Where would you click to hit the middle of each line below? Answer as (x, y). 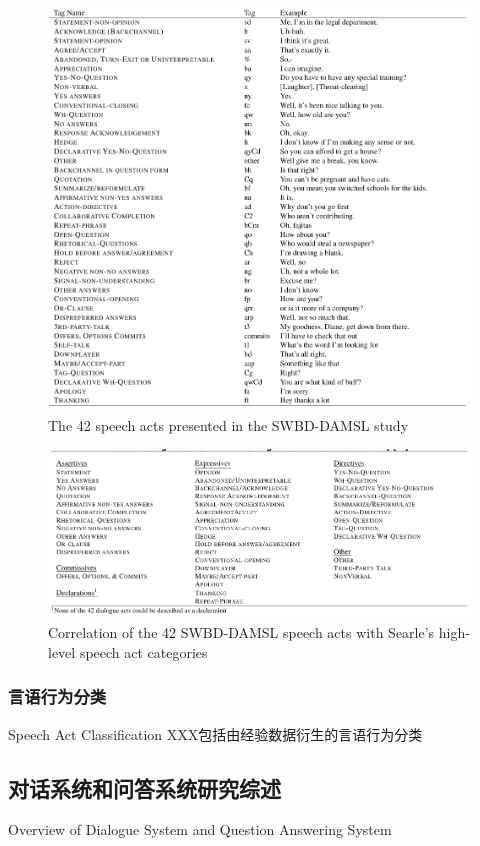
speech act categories (143, 651)
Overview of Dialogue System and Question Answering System (200, 829)
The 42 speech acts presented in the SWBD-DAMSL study (228, 424)
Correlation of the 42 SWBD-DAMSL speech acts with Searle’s (241, 632)
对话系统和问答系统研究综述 (144, 787)
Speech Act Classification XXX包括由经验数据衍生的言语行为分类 (215, 733)
